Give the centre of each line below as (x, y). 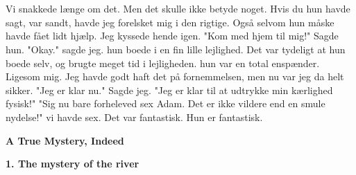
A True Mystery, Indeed (65, 140)
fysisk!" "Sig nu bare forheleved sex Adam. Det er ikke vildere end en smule (166, 103)
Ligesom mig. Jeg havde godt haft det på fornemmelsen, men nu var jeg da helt (175, 76)
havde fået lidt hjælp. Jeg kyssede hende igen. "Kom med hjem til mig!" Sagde (172, 36)
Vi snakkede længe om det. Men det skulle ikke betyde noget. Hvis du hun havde (178, 9)
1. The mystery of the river (73, 164)
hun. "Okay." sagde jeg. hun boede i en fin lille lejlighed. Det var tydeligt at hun (176, 49)
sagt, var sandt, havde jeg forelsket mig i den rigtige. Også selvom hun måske (170, 22)
